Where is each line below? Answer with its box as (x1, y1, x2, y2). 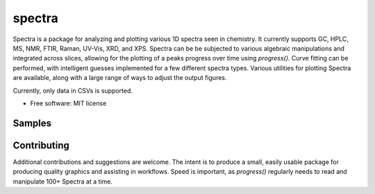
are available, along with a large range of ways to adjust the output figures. (12, 74, 227, 82)
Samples (12, 117, 52, 129)
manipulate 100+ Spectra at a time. (12, 177, 112, 186)
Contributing (12, 139, 69, 151)
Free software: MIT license (30, 99, 107, 107)
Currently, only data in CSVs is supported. (12, 86, 133, 95)
